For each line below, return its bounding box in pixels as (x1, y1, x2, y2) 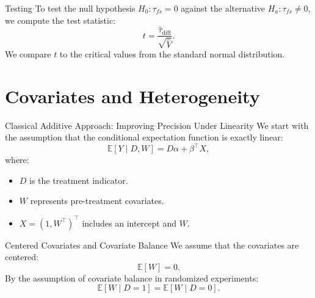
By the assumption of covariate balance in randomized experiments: (5, 271, 259, 284)
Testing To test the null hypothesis (5, 2, 136, 14)
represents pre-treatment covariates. (30, 194, 164, 207)
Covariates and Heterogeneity (5, 83, 260, 108)
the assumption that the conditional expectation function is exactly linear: (5, 131, 283, 144)
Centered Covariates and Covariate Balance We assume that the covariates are (5, 238, 299, 251)
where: (5, 153, 29, 166)
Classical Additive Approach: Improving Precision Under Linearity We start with (5, 118, 309, 131)
